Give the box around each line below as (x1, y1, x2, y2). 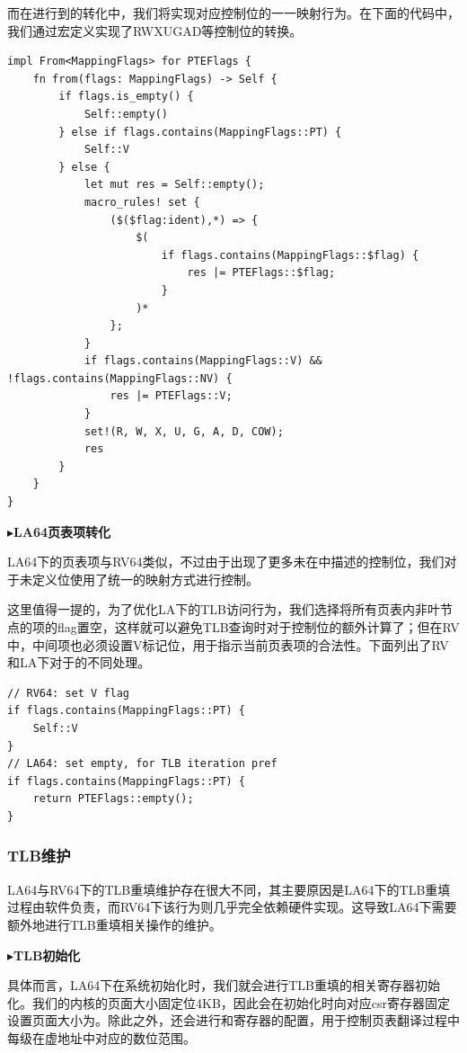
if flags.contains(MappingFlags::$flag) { (161, 248, 419, 262)
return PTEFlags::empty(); (32, 792, 194, 806)
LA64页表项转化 (13, 522, 110, 540)
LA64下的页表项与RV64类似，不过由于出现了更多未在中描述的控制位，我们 (7, 552, 445, 571)
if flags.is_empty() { (58, 90, 194, 103)
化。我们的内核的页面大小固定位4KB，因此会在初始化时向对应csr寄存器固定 (7, 993, 451, 1012)
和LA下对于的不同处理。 (7, 653, 151, 672)
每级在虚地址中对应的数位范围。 (7, 1028, 196, 1047)
